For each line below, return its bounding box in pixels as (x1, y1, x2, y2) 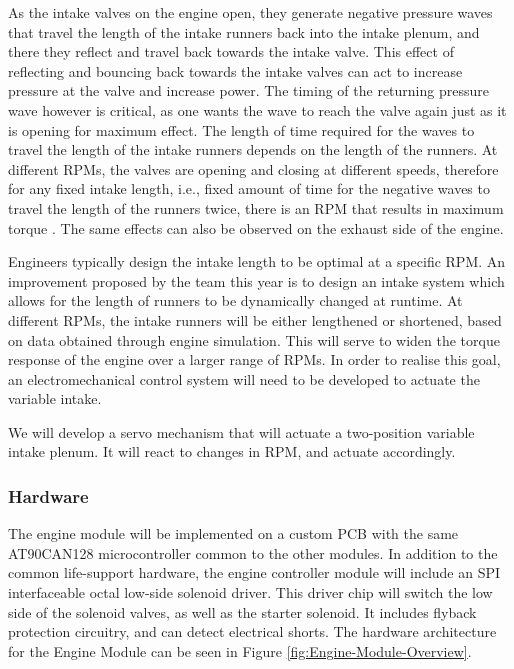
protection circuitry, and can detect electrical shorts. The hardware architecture (8, 621, 497, 642)
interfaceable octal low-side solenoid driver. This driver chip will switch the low (8, 582, 493, 603)
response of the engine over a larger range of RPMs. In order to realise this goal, (8, 349, 501, 370)
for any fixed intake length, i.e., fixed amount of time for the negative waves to (8, 178, 490, 199)
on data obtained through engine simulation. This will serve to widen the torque (8, 329, 500, 350)
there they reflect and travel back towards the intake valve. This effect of (8, 41, 454, 62)
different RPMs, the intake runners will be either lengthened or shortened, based (8, 309, 502, 330)
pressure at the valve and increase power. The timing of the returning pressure (8, 80, 489, 101)
